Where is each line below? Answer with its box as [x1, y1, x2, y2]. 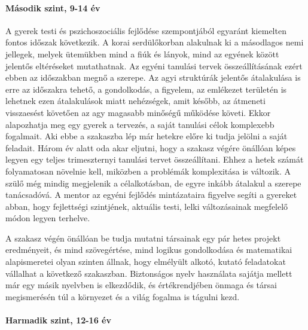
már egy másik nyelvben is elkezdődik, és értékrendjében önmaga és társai [5, 279, 277, 291]
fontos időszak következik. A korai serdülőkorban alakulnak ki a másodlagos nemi [5, 36, 304, 48]
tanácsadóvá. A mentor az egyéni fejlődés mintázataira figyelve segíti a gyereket [5, 188, 297, 201]
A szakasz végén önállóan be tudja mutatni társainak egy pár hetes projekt [5, 231, 281, 244]
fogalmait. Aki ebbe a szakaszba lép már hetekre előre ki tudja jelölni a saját [5, 130, 288, 142]
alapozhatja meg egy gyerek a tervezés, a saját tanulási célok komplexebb [5, 118, 275, 130]
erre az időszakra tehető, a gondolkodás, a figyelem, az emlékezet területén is [5, 82, 287, 95]
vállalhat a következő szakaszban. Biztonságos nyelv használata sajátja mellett [5, 267, 292, 279]
